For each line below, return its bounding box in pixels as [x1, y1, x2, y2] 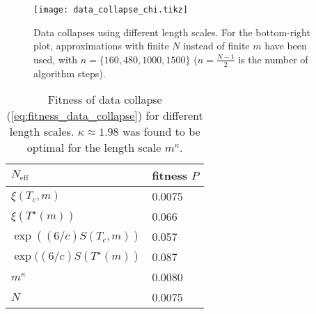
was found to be [122, 123, 200, 140]
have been [264, 38, 307, 53]
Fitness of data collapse [47, 91, 162, 108]
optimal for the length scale [26, 139, 161, 156]
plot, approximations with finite [33, 38, 169, 53]
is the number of [238, 52, 308, 66]
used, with [33, 52, 78, 66]
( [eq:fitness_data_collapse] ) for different [6, 107, 203, 124]
